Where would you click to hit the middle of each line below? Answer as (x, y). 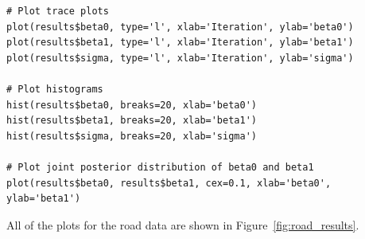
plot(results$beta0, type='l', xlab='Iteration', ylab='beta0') (180, 27)
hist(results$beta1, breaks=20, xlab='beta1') (132, 121)
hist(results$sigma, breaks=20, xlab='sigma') (132, 136)
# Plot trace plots (58, 11)
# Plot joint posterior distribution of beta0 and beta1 (160, 167)
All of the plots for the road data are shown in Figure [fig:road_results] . (183, 224)
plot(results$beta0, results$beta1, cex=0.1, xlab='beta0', (169, 183)
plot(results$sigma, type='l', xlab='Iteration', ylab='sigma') (180, 58)
